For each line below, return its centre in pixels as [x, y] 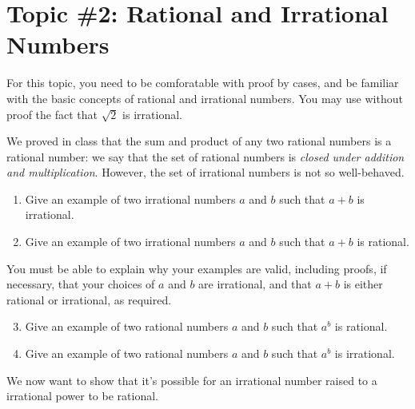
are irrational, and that [255, 284]
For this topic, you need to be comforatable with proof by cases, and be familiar [203, 83]
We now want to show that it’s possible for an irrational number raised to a [192, 380]
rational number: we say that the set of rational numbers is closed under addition [206, 156]
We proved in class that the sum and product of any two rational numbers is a [199, 141]
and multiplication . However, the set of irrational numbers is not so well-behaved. [206, 172]
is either [363, 284]
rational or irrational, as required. [89, 299]
